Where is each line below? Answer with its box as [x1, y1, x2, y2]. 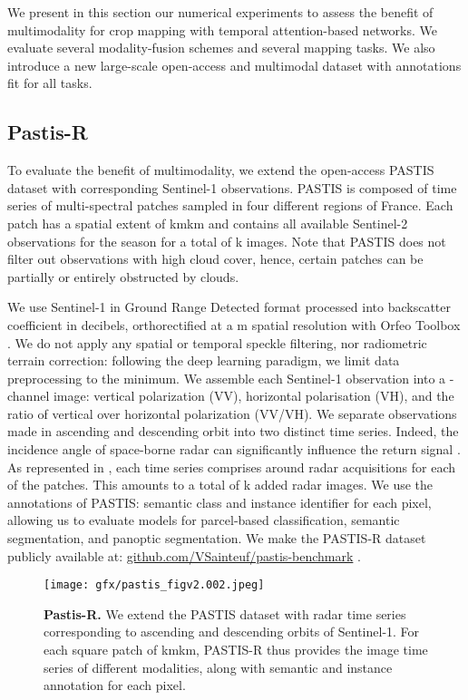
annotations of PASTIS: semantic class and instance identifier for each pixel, [7, 492, 432, 511]
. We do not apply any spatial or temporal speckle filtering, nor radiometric [7, 333, 427, 352]
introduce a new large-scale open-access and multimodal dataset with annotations [7, 55, 462, 74]
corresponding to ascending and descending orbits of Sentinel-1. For [44, 622, 420, 641]
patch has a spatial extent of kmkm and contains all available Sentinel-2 [7, 213, 408, 232]
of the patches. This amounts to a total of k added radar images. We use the [7, 475, 434, 494]
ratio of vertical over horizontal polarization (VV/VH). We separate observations [7, 403, 457, 423]
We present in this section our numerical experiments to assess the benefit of [7, 3, 434, 21]
